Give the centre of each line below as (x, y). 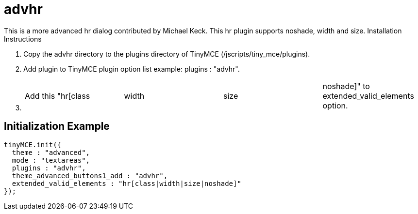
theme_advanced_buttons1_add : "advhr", (90, 176)
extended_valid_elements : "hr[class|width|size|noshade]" (126, 183)
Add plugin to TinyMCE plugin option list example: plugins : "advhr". (132, 69)
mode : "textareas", (51, 160)
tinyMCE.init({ (33, 145)
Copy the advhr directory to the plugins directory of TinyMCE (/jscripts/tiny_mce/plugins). (167, 54)
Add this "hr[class (58, 96)
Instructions (23, 39)
